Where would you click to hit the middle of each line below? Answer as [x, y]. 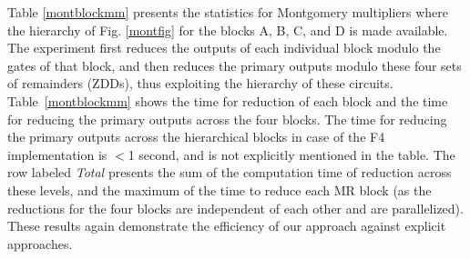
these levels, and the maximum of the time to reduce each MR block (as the [220, 189]
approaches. [40, 243]
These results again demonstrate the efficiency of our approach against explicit [227, 226]
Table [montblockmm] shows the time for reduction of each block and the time [228, 100]
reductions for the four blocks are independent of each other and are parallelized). [235, 208]
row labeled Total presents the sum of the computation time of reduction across [230, 172]
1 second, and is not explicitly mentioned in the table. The [291, 154]
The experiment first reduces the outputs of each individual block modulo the [224, 48]
